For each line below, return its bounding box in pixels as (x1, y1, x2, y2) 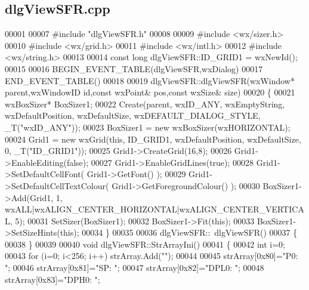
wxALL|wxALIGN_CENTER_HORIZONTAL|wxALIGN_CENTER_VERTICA (5, 203, 304, 215)
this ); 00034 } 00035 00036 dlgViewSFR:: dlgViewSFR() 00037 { (60, 226, 298, 239)
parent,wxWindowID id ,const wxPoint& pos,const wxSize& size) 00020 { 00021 (5, 86, 295, 98)
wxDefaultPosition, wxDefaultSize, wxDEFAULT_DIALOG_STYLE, (5, 109, 261, 122)
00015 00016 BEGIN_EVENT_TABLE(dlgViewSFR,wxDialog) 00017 (5, 62, 263, 75)
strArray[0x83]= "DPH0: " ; (5, 273, 100, 285)
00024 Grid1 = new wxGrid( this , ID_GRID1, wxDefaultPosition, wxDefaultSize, (5, 132, 301, 145)
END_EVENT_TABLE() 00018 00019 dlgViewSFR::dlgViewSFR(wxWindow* (5, 74, 295, 87)
